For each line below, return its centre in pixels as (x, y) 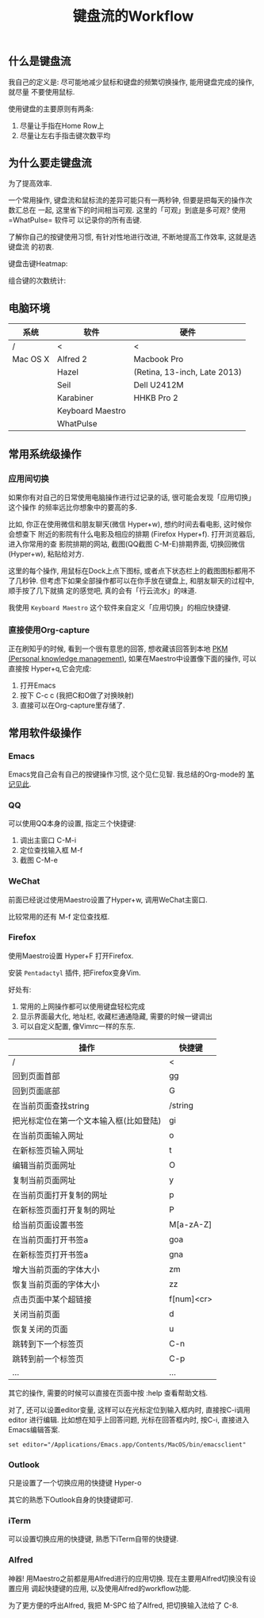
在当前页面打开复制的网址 (60, 1195)
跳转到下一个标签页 (48, 1344)
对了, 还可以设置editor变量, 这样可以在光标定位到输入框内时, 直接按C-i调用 (130, 1409)
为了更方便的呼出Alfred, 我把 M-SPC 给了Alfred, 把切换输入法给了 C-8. (124, 1605)
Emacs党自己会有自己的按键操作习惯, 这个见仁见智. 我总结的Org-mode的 (127, 774)
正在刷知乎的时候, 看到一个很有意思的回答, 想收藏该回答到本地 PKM (118, 649)
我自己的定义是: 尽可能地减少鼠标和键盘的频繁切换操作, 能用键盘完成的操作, (131, 82)
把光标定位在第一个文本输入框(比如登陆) (87, 1120)
